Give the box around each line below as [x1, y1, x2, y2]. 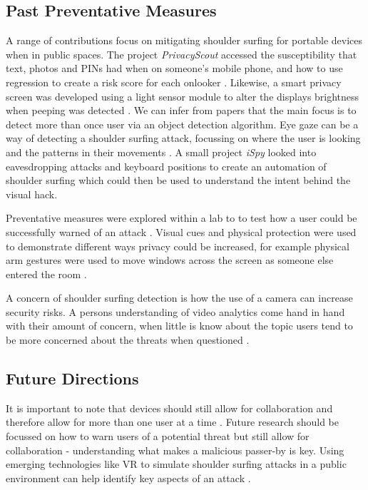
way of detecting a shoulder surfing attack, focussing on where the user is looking [6, 131, 361, 146]
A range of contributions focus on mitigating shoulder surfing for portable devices [6, 33, 363, 48]
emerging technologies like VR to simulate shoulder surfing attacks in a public [6, 456, 347, 471]
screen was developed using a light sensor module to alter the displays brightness [6, 88, 359, 103]
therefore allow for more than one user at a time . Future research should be [6, 414, 339, 429]
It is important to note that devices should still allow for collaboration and [6, 400, 333, 415]
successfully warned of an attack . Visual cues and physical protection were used [6, 224, 357, 239]
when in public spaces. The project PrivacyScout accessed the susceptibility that [6, 46, 357, 61]
